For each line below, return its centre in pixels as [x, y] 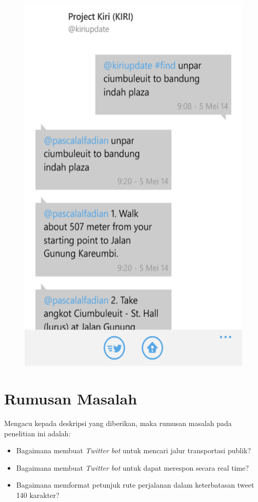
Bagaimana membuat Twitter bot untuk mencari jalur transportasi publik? [134, 450]
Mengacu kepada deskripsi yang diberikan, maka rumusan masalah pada [118, 423]
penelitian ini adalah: [37, 433]
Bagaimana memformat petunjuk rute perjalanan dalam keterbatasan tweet [135, 485]
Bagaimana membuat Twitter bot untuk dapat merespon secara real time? [133, 467]
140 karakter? [38, 495]
